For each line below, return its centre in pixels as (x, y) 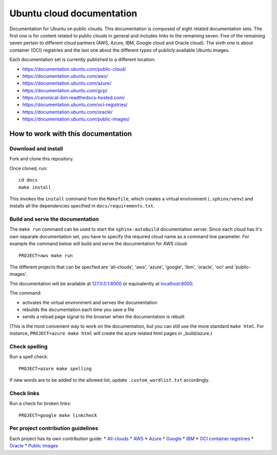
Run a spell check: (29, 357)
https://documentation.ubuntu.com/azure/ (67, 83)
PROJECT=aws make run (46, 255)
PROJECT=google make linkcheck (58, 415)
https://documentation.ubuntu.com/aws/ (65, 76)
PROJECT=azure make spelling (55, 368)
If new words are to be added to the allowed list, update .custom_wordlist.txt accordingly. (110, 380)
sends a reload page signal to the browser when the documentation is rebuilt (103, 317)
